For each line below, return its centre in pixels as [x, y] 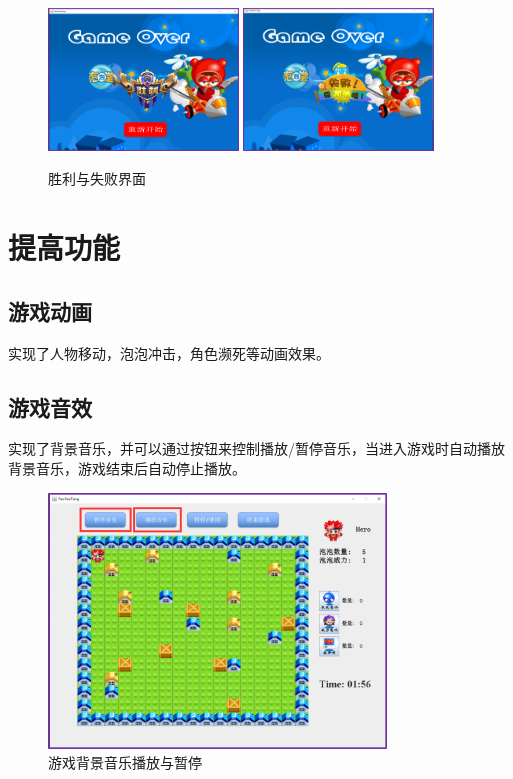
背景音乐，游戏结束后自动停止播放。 [127, 467]
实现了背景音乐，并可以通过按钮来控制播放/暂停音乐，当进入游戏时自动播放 [256, 448]
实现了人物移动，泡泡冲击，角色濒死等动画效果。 [169, 352]
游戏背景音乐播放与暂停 [125, 762]
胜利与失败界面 [97, 178]
